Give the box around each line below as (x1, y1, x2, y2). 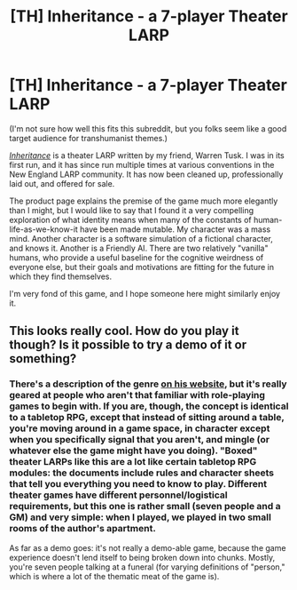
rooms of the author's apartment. (9, 522, 157, 535)
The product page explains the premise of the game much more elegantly (9, 195, 278, 206)
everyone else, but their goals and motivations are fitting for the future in (9, 261, 275, 272)
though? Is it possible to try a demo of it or (9, 338, 247, 353)
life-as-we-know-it (9, 224, 78, 235)
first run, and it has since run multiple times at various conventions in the (9, 159, 275, 170)
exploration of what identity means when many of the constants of (9, 214, 252, 225)
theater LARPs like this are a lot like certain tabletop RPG (9, 456, 257, 468)
